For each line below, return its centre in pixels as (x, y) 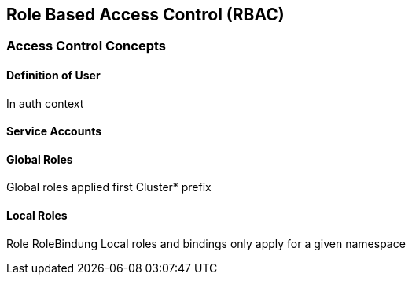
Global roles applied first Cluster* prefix (109, 187)
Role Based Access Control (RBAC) (145, 15)
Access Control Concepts (86, 46)
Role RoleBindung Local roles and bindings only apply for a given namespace (206, 243)
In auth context (45, 103)
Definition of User (53, 76)
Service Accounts (54, 131)
